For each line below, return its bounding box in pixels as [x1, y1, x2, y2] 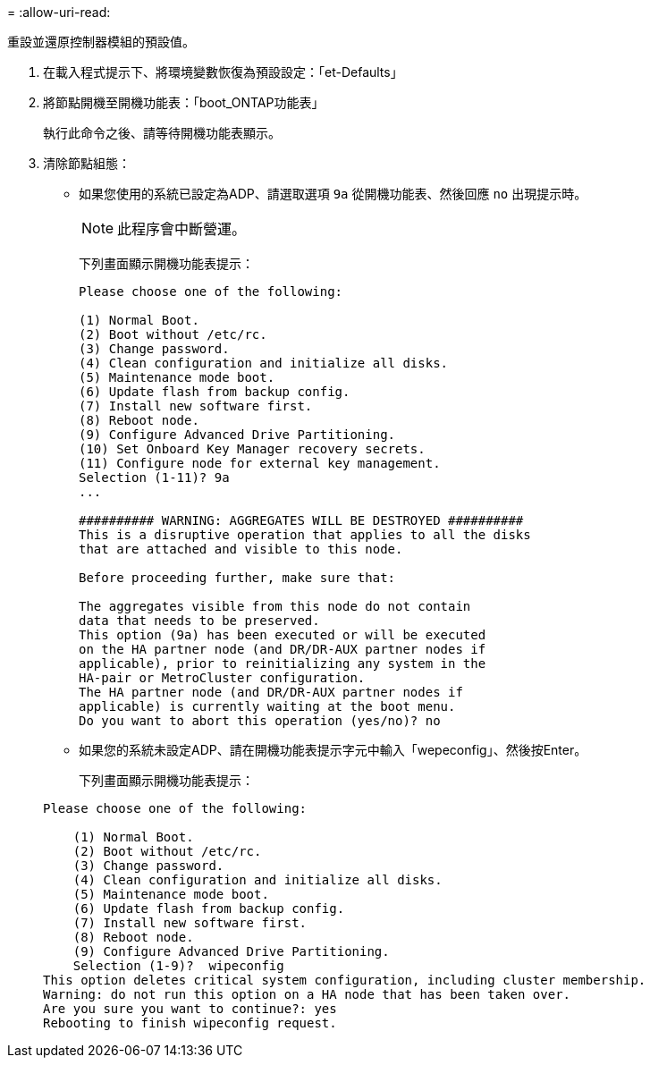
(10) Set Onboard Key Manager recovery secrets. [79, 442, 426, 456]
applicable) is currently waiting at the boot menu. [79, 699, 456, 714]
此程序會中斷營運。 [117, 220, 247, 238]
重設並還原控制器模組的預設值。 [7, 34, 195, 49]
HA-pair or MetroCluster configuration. [79, 671, 366, 685]
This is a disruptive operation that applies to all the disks [79, 528, 531, 542]
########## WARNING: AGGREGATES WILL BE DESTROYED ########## [79, 513, 524, 528]
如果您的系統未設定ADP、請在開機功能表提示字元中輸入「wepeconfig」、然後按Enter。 [79, 742, 587, 757]
